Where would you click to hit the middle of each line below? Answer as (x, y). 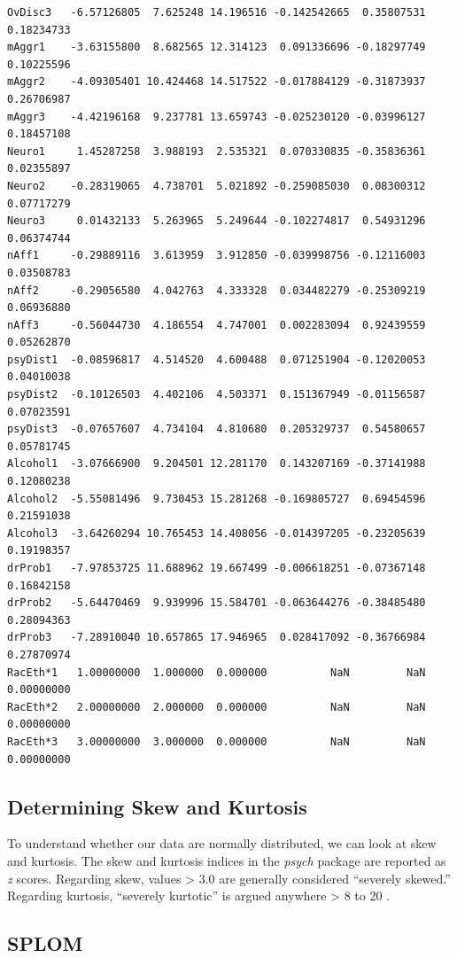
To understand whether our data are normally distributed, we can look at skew (222, 843)
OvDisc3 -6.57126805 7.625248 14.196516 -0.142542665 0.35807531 (217, 12)
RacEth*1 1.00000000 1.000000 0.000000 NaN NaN (217, 672)
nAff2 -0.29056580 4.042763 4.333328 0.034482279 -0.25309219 (217, 290)
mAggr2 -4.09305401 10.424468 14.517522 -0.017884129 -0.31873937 (217, 82)
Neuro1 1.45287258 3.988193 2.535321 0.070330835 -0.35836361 (217, 151)
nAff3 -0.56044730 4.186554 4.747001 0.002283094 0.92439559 (217, 325)
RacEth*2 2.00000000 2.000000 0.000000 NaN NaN (217, 707)
